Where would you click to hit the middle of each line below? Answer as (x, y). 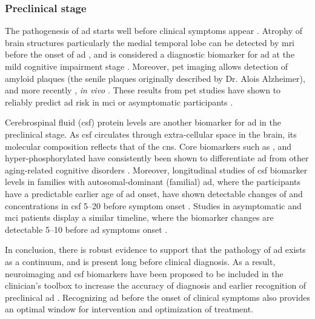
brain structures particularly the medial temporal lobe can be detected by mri (150, 42)
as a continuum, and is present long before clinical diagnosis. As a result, (140, 261)
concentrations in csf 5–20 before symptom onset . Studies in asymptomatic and (153, 205)
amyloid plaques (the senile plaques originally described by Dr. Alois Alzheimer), (155, 78)
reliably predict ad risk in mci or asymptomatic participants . (119, 102)
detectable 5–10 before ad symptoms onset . (86, 229)
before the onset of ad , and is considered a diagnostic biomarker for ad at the (150, 54)
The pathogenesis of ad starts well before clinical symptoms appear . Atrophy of (154, 31)
